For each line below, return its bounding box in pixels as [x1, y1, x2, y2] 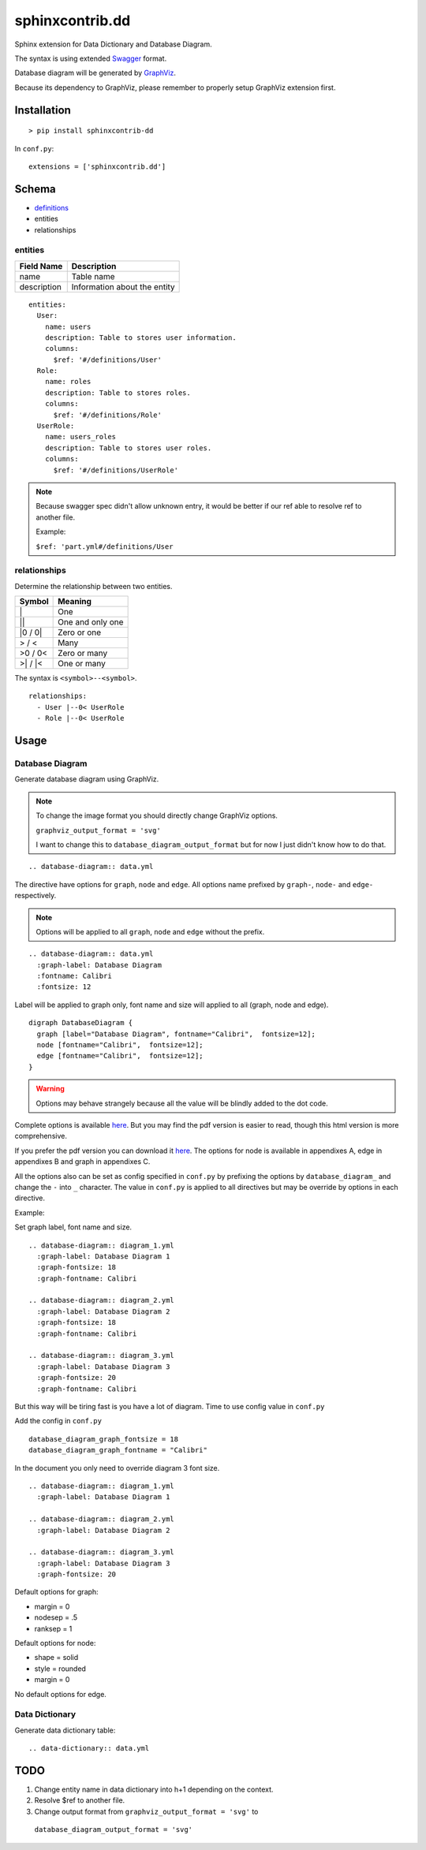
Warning [35, 1084, 65, 1094]
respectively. [14, 891, 57, 901]
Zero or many [58, 647, 108, 658]
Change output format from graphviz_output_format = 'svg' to [34, 1807, 259, 1816]
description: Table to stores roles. [44, 388, 191, 397]
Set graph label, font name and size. [14, 1222, 133, 1232]
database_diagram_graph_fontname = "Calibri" [28, 1445, 208, 1455]
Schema [14, 182, 57, 196]
